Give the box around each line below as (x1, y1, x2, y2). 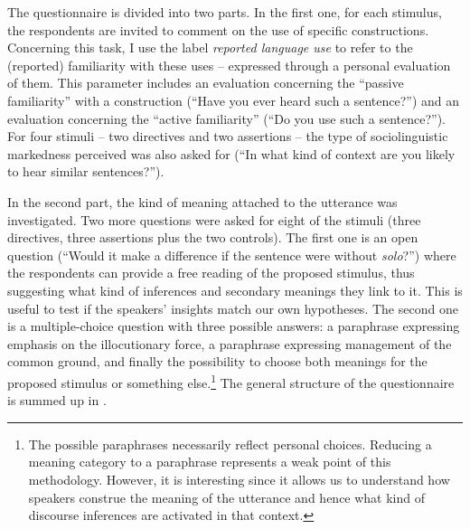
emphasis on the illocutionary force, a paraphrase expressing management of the (7, 334, 452, 353)
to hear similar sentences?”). (7, 162, 164, 181)
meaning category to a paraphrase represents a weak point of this (28, 452, 391, 471)
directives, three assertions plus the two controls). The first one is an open (7, 228, 418, 247)
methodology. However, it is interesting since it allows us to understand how (28, 469, 450, 488)
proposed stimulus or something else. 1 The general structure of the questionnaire (7, 370, 455, 392)
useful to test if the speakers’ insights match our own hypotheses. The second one (7, 298, 458, 317)
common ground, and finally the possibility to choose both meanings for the (7, 352, 428, 371)
